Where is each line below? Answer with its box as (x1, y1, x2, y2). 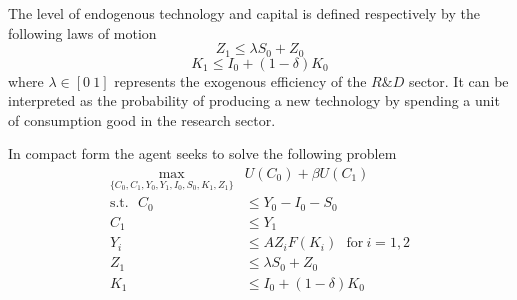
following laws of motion (8, 22, 157, 43)
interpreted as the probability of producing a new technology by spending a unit (8, 90, 500, 111)
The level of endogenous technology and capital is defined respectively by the (8, 3, 480, 23)
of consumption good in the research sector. (8, 109, 276, 130)
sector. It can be (408, 70, 509, 91)
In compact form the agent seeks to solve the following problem (8, 143, 397, 164)
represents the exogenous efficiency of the (114, 70, 367, 91)
